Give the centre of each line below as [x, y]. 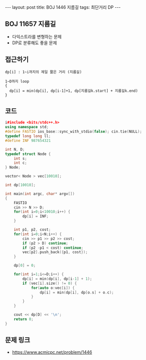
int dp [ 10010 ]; [20, 185]
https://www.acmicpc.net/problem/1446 [52, 352]
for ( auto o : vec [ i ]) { [53, 288]
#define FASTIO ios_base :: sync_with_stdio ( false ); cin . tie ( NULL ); [73, 132]
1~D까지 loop [17, 81]
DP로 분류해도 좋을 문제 [34, 43]
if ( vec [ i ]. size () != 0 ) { [50, 283]
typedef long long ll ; [28, 136]
